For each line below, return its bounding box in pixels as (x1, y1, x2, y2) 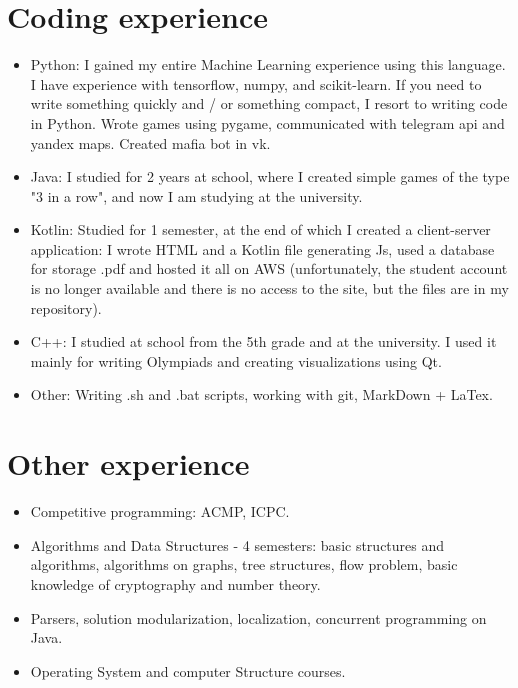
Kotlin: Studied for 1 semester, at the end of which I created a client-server (30, 219, 491, 240)
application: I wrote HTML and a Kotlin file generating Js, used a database (30, 238, 495, 259)
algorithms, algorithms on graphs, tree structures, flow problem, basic (30, 554, 458, 575)
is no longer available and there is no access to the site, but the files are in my (30, 278, 509, 299)
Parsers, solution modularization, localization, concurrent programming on (30, 607, 487, 628)
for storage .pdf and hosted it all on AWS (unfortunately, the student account (30, 258, 508, 279)
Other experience (7, 443, 250, 484)
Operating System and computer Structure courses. (30, 660, 346, 681)
